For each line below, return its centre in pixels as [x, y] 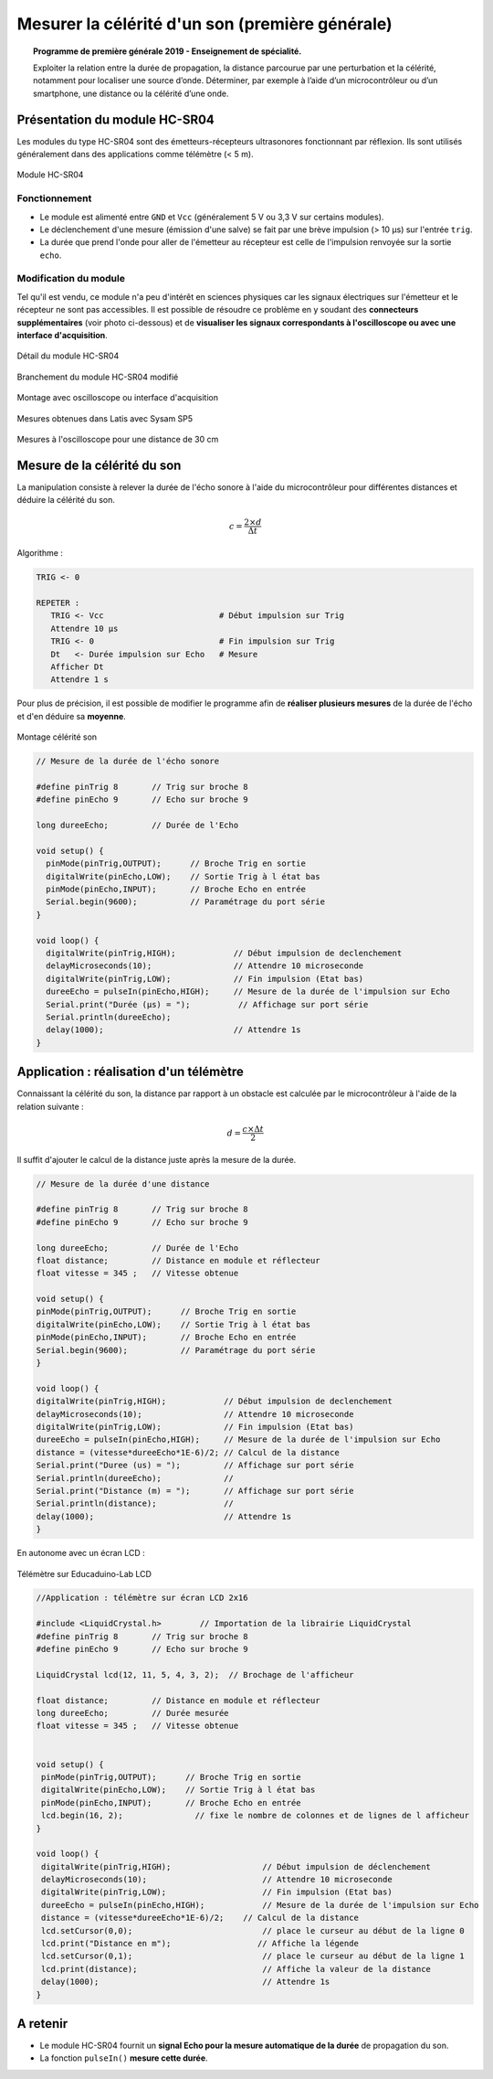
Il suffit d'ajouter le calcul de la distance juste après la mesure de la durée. [157, 1159]
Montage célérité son [57, 737]
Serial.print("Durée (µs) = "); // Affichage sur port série [207, 1004]
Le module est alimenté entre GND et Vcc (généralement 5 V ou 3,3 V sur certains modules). [212, 217]
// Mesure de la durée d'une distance [123, 1183]
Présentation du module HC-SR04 [115, 119]
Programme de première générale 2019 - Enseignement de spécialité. [168, 51]
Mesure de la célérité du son [99, 465]
